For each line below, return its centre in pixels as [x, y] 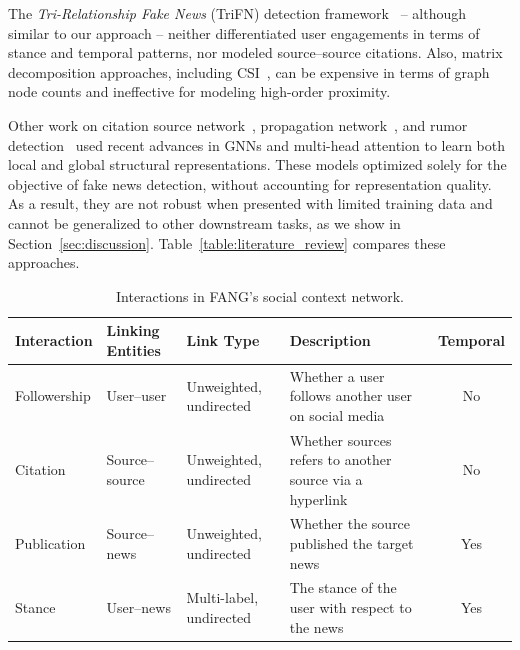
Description [330, 340]
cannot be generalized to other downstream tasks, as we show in [204, 222]
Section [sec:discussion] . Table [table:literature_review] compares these [227, 242]
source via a [326, 478]
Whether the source [350, 523]
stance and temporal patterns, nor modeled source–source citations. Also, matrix [255, 52]
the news [316, 626]
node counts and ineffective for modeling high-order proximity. [199, 91]
